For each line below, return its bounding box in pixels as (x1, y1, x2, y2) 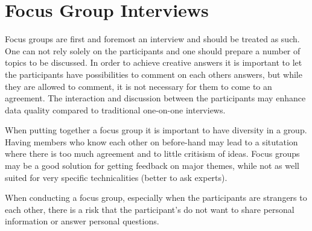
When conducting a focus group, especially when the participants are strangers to (5, 191, 307, 204)
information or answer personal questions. (5, 215, 159, 227)
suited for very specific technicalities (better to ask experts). (5, 171, 228, 183)
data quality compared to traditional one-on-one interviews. (5, 103, 226, 116)
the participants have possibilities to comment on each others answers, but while (5, 68, 302, 80)
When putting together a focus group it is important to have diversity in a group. (5, 124, 307, 136)
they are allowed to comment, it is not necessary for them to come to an (5, 80, 272, 92)
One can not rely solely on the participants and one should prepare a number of (5, 44, 301, 57)
